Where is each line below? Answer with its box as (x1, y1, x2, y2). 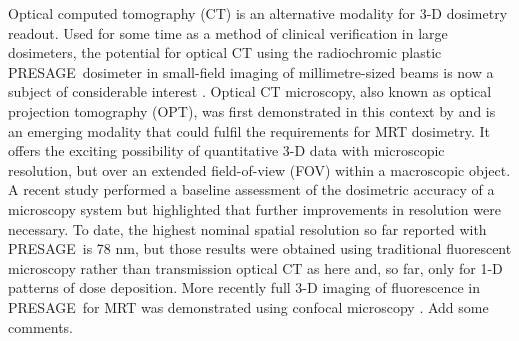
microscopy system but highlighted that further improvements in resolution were (8, 198, 501, 219)
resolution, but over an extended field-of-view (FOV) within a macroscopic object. (8, 159, 511, 180)
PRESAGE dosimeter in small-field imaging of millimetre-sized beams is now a (8, 61, 494, 82)
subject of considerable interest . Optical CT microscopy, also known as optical (8, 81, 492, 102)
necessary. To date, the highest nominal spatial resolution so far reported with (8, 218, 487, 239)
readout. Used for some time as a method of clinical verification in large (8, 22, 448, 43)
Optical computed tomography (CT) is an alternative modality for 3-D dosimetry (8, 3, 508, 23)
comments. (8, 316, 74, 337)
